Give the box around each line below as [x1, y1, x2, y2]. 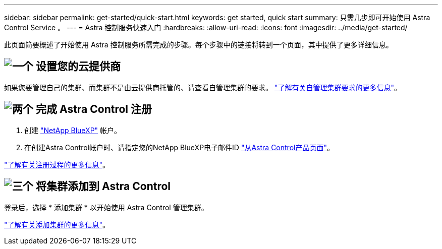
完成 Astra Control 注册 [35, 103, 152, 116]
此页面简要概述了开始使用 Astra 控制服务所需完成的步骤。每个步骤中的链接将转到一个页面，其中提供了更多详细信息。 [4, 40, 393, 49]
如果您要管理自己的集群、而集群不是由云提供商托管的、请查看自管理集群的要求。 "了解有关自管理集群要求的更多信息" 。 [4, 83, 401, 92]
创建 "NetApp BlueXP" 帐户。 [24, 126, 122, 135]
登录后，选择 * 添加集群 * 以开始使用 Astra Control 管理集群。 [4, 203, 208, 212]
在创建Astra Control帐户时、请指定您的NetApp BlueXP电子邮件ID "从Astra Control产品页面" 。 [24, 143, 334, 152]
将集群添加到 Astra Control [35, 180, 171, 193]
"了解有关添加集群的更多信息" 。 [4, 220, 110, 229]
